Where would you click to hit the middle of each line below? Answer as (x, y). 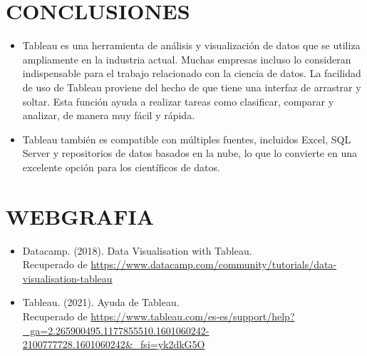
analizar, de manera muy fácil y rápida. (109, 115)
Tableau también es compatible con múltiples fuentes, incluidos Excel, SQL (187, 139)
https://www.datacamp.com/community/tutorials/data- (214, 264)
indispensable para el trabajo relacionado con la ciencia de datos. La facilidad (192, 73)
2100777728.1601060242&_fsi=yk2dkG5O (114, 344)
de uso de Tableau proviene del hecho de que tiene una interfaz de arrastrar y (192, 87)
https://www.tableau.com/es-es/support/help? (193, 316)
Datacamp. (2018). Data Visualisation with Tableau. (137, 250)
